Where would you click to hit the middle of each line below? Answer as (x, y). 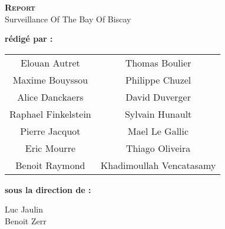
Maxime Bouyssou (50, 79)
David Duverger (158, 97)
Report (20, 7)
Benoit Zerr (26, 220)
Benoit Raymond (50, 165)
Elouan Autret (50, 62)
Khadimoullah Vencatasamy (158, 165)
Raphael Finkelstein (50, 114)
